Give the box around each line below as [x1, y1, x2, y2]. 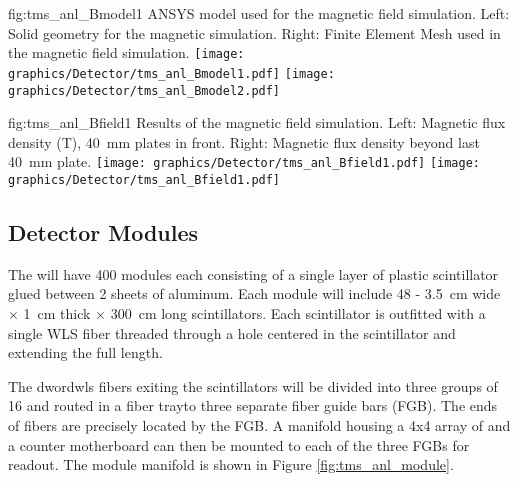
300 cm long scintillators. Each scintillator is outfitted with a [110, 303, 486, 324]
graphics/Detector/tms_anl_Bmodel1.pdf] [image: [8, 66, 335, 81]
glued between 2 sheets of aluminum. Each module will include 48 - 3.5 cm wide [8, 283, 501, 304]
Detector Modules [8, 217, 199, 248]
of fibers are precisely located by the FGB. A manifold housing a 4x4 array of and [8, 415, 511, 436]
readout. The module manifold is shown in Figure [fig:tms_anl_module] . [8, 454, 454, 475]
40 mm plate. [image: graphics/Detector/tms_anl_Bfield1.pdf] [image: [8, 151, 480, 172]
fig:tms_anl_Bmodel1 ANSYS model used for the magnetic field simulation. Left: [8, 3, 510, 23]
